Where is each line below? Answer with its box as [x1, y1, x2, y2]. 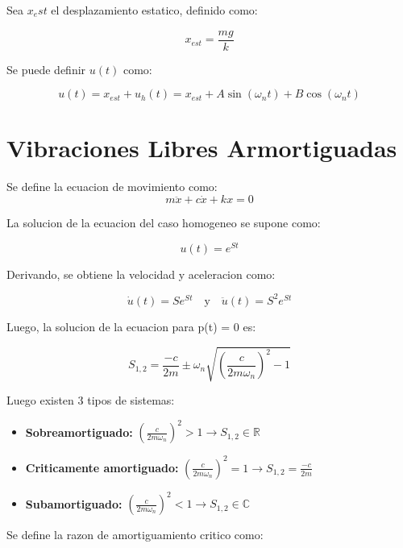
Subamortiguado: [25, 495, 123, 512]
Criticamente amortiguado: [25, 459, 179, 475]
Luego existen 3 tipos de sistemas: [6, 392, 175, 409]
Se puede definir [6, 60, 86, 77]
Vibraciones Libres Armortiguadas [6, 131, 397, 164]
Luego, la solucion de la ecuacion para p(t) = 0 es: [6, 318, 256, 334]
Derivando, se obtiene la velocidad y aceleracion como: [6, 265, 276, 282]
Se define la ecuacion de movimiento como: [6, 178, 218, 195]
